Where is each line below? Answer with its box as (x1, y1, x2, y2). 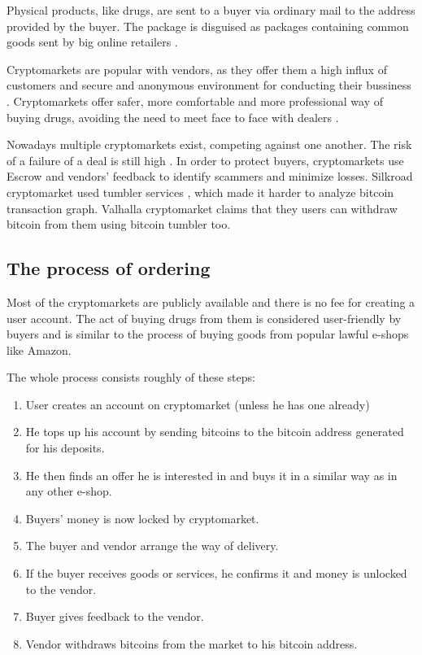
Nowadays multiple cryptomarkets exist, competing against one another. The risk (7, 136, 412, 153)
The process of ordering (7, 255, 211, 281)
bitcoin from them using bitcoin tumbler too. (7, 216, 231, 233)
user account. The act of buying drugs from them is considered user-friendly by (7, 309, 402, 326)
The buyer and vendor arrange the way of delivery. (25, 537, 279, 554)
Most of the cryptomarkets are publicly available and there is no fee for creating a (7, 293, 415, 310)
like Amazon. (7, 341, 72, 358)
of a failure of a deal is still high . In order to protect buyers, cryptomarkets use (7, 151, 404, 168)
